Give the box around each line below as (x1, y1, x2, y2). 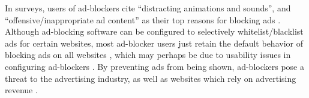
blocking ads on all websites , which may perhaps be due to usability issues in (5, 48, 291, 61)
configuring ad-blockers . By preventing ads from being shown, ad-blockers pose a (5, 60, 304, 72)
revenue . (5, 84, 38, 96)
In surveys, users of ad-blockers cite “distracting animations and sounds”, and (5, 2, 291, 14)
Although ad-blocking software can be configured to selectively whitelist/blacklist (5, 25, 304, 38)
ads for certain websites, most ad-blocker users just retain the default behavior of (5, 36, 303, 49)
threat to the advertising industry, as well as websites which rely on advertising (5, 72, 296, 84)
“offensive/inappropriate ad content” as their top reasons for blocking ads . (5, 13, 281, 26)
